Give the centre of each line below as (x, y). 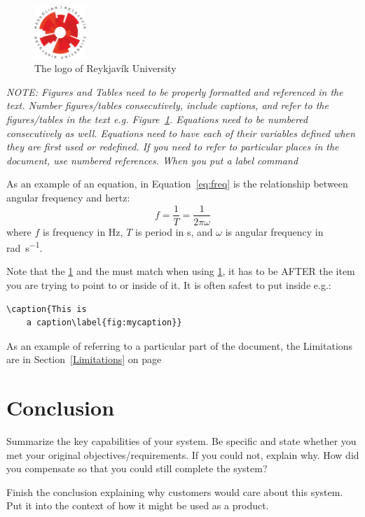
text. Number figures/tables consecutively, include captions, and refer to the (167, 105)
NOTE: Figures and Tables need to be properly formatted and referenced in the (175, 91)
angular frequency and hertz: (68, 197)
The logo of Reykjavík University (105, 68)
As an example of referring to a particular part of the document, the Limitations (180, 345)
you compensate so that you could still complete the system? (137, 468)
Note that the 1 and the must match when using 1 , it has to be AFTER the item (181, 271)
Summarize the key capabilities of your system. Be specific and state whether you (181, 441)
